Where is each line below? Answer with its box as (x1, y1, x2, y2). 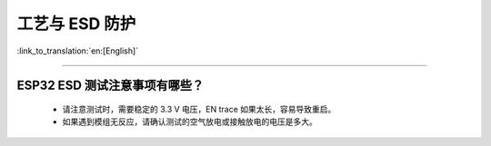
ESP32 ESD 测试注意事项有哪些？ (16, 78, 205, 93)
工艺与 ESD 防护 (16, 14, 136, 34)
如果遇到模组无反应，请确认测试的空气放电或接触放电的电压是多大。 (62, 116, 317, 127)
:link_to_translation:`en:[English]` (16, 45, 139, 56)
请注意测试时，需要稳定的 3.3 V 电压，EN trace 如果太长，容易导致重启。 (62, 103, 336, 114)
